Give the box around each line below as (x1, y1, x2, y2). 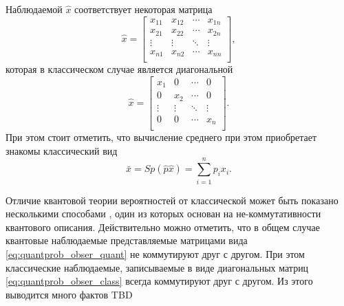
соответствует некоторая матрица (74, 2, 213, 16)
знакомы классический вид (6, 143, 118, 157)
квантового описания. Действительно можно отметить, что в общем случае (6, 219, 320, 234)
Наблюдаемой (6, 2, 63, 16)
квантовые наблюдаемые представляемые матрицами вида (6, 233, 248, 248)
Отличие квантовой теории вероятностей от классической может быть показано (6, 193, 338, 207)
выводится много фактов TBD (6, 287, 133, 301)
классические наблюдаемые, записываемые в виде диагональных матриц (6, 260, 309, 274)
